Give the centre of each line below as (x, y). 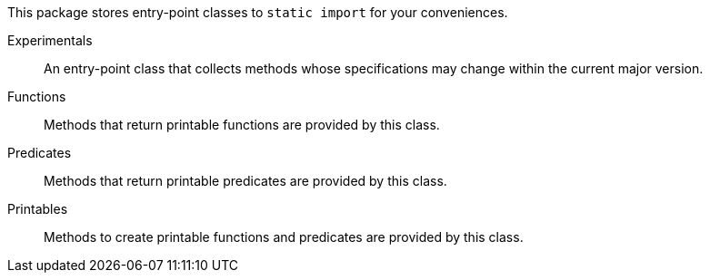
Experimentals (50, 40)
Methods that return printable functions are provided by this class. (242, 125)
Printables (38, 209)
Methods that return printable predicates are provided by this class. (245, 181)
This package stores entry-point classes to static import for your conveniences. (258, 12)
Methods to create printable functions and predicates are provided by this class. (284, 237)
